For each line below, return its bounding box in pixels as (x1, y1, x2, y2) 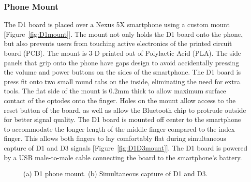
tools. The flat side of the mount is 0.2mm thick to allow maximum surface (4, 86, 226, 96)
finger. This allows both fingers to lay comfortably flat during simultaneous (4, 133, 226, 143)
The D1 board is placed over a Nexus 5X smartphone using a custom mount (4, 19, 230, 30)
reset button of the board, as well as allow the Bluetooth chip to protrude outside (4, 105, 246, 115)
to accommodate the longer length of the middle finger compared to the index (4, 123, 235, 134)
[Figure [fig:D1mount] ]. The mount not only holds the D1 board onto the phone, (4, 29, 243, 39)
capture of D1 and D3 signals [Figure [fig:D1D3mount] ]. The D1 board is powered (4, 142, 248, 152)
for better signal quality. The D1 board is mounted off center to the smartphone (4, 114, 241, 124)
